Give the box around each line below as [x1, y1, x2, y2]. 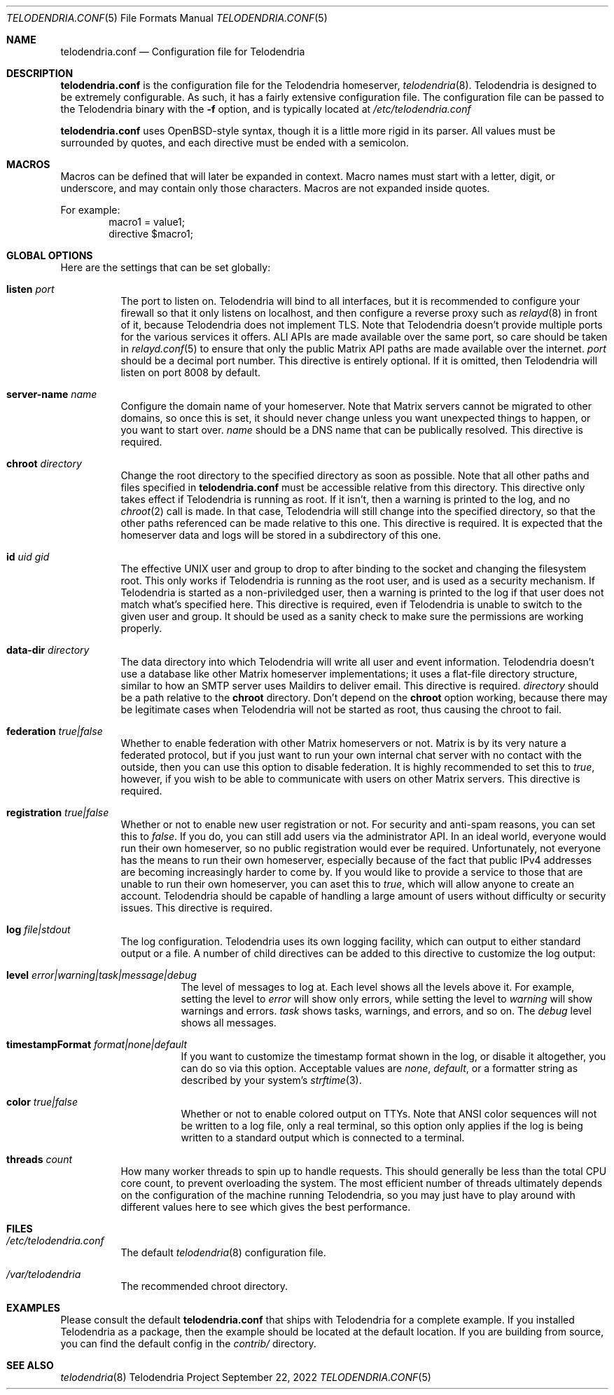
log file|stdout [6, 923, 71, 935]
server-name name [6, 388, 97, 400]
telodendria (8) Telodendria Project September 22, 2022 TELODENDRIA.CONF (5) [60, 1371, 431, 1383]
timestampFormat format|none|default [6, 1038, 187, 1050]
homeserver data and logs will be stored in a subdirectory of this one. [120, 529, 441, 541]
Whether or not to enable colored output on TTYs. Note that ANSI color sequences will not [181, 1108, 597, 1120]
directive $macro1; [109, 228, 193, 240]
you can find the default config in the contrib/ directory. [60, 1338, 316, 1349]
